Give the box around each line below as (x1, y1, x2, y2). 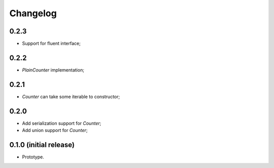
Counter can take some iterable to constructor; (22, 93, 120, 99)
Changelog (9, 8, 57, 19)
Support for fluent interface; (22, 41, 81, 47)
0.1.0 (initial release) (9, 140, 75, 149)
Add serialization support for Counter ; (22, 120, 101, 126)
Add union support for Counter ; (22, 127, 88, 133)
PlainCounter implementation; (22, 66, 85, 73)
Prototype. (22, 154, 44, 160)
